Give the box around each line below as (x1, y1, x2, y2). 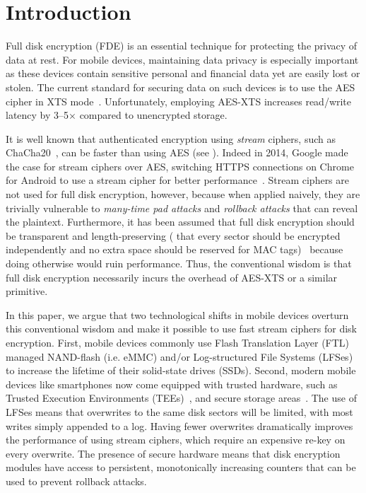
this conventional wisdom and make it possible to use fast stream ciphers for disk (6, 321, 357, 336)
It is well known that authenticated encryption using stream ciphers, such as (6, 131, 336, 146)
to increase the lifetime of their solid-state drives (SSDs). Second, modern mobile (6, 363, 356, 378)
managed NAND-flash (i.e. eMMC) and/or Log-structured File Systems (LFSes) (6, 349, 353, 364)
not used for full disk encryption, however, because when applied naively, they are (6, 187, 360, 202)
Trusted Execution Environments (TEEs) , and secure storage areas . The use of (6, 390, 357, 405)
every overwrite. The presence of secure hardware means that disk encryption (6, 446, 341, 460)
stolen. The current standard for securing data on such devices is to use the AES (6, 79, 355, 94)
